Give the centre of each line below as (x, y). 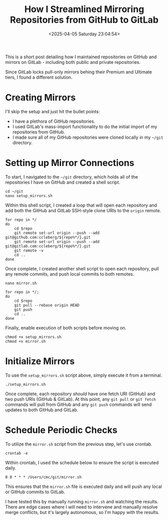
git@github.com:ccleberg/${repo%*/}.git (48, 237)
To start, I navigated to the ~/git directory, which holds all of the (72, 177)
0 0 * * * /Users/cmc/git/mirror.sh (43, 477)
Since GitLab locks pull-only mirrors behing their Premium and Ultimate (78, 72)
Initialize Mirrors (40, 361)
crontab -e (17, 453)
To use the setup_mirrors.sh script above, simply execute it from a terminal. (83, 375)
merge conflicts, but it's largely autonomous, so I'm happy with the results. (82, 512)
